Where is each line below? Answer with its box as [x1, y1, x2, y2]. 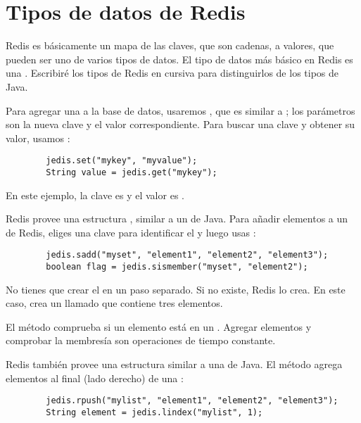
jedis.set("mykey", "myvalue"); [46, 156, 198, 166]
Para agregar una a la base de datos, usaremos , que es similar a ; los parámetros [6, 103, 355, 118]
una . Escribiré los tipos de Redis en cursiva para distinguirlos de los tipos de [6, 65, 339, 80]
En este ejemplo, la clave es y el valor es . [6, 187, 184, 202]
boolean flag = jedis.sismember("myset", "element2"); [46, 262, 308, 272]
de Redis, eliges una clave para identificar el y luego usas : [6, 225, 256, 239]
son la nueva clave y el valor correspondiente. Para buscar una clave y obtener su [6, 117, 355, 132]
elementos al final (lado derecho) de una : [6, 370, 184, 385]
